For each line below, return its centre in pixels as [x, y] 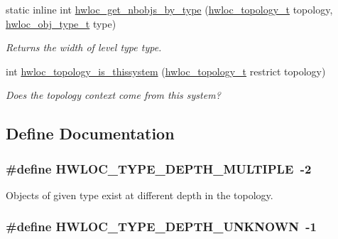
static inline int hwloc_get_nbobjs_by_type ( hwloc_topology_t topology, [169, 9]
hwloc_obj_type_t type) [61, 23]
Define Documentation [90, 133]
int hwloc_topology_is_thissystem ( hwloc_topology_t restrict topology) [166, 71]
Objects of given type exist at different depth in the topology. [140, 195]
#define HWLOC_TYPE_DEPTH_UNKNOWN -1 [161, 227]
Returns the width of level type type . [84, 47]
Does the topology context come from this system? [113, 95]
